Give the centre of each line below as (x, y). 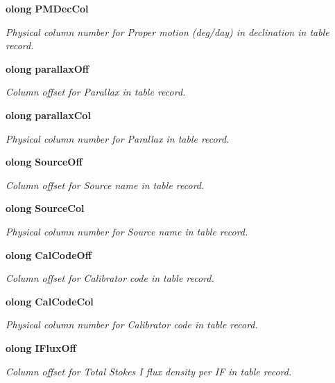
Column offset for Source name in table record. (105, 185)
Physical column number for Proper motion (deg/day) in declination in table (167, 32)
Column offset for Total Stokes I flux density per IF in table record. (149, 371)
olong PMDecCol (47, 8)
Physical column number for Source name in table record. (127, 231)
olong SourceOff (44, 162)
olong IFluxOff (41, 347)
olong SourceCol (45, 208)
